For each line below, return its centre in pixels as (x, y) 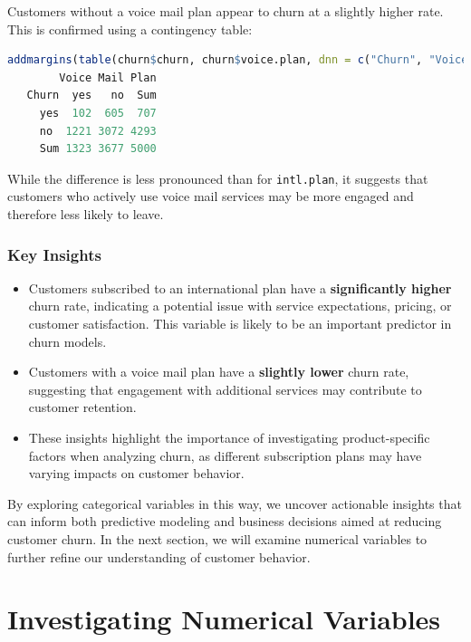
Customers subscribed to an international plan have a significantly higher (240, 287)
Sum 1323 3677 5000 (98, 149)
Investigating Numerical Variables (224, 619)
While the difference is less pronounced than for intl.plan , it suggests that (218, 178)
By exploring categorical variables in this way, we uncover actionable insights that (235, 503)
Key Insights (54, 254)
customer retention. (82, 407)
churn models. (67, 341)
